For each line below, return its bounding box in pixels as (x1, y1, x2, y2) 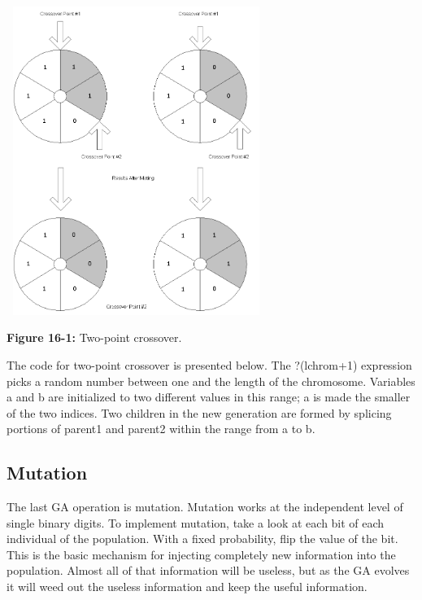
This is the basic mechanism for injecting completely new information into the (7, 545, 396, 563)
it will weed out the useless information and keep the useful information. (7, 578, 368, 595)
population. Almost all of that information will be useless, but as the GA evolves (7, 562, 410, 579)
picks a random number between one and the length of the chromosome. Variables (7, 372, 415, 389)
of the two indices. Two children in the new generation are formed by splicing (7, 404, 392, 421)
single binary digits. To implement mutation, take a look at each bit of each (7, 514, 385, 531)
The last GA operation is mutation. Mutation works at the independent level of (7, 498, 403, 515)
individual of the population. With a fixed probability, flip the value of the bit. (7, 530, 398, 547)
